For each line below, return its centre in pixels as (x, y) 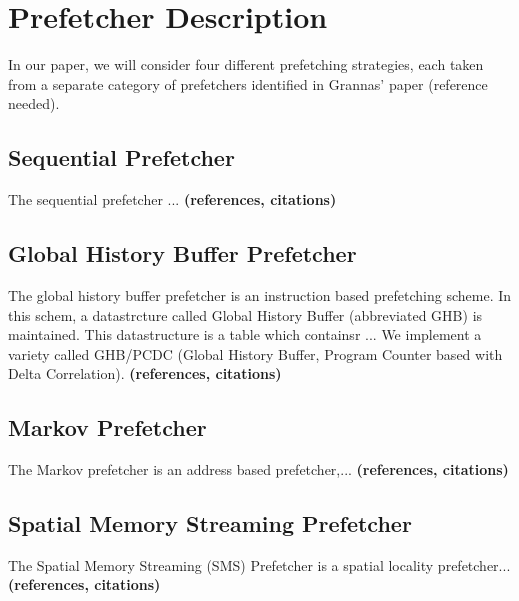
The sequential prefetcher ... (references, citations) (172, 199)
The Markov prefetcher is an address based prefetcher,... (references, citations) (258, 469)
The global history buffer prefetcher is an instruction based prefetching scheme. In (260, 294)
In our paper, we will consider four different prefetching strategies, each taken (246, 64)
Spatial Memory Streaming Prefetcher (210, 523)
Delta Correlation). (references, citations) (145, 373)
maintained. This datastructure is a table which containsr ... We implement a (245, 334)
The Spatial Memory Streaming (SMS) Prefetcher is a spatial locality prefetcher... (259, 564)
